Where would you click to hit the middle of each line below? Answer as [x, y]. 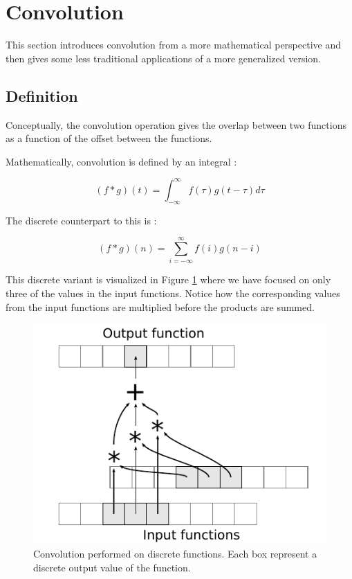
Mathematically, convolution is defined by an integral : [121, 161]
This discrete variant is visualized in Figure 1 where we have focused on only [168, 279]
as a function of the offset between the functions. [109, 138]
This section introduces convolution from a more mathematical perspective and [174, 45]
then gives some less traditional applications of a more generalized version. [163, 58]
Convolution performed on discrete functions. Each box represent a [175, 553]
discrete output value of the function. [112, 567]
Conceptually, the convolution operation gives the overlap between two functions [176, 124]
